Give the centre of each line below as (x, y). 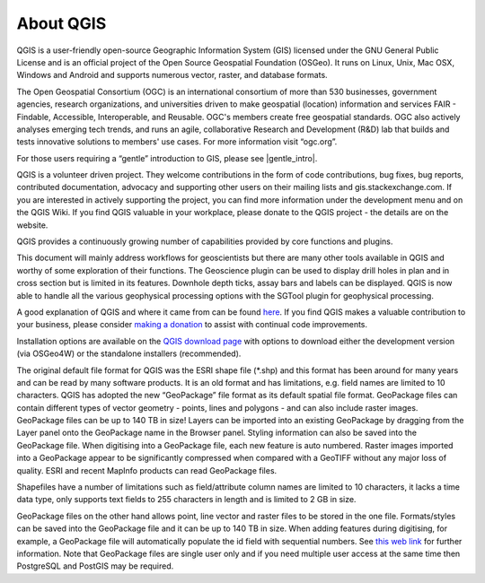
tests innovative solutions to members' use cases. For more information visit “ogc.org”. (177, 142)
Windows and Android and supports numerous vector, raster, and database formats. (172, 75)
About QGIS (62, 23)
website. (32, 225)
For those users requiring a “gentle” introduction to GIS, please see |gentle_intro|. (167, 158)
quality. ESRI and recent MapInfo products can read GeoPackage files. (147, 470)
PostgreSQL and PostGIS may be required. (95, 566)
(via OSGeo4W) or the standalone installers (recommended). (129, 353)
